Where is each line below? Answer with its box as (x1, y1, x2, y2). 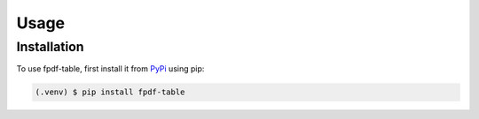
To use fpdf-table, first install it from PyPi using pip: (16, 63, 205, 74)
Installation (16, 39, 84, 55)
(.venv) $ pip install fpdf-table (35, 87, 185, 97)
